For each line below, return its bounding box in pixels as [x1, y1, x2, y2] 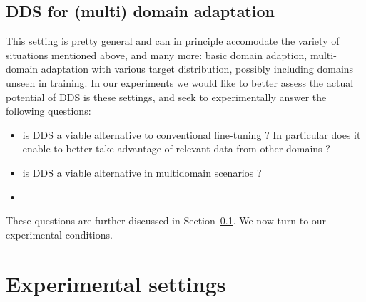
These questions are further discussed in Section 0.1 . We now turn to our [6, 213, 327, 228]
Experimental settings [6, 269, 226, 298]
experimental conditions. [6, 226, 113, 241]
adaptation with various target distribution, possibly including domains [41, 61, 354, 76]
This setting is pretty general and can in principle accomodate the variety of [6, 33, 340, 48]
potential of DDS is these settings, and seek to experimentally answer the [6, 89, 327, 104]
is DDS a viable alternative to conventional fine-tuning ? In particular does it [22, 127, 361, 142]
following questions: [6, 103, 91, 118]
